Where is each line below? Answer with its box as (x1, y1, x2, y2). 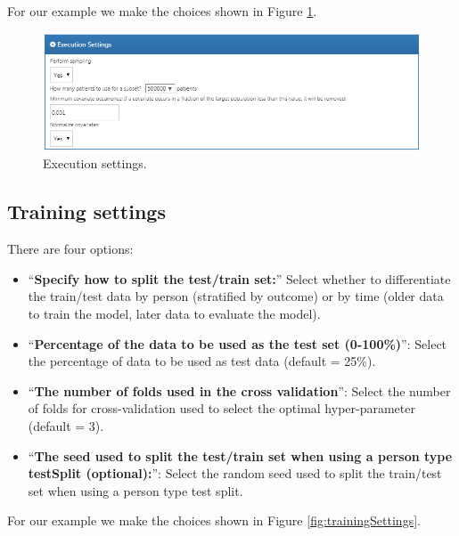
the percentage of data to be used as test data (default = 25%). (28, 352, 376, 370)
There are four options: (7, 240, 134, 258)
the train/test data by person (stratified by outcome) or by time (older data (28, 287, 444, 305)
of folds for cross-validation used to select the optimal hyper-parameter (28, 399, 415, 418)
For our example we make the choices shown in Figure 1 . (7, 2, 317, 20)
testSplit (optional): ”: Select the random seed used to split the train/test (28, 464, 442, 483)
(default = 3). (28, 417, 104, 435)
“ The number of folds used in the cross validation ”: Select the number (28, 381, 451, 400)
